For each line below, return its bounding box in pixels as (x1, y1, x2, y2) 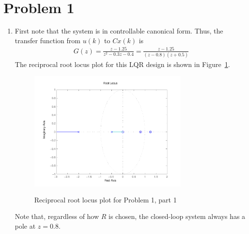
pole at (15, 220, 36, 231)
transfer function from (15, 35, 80, 45)
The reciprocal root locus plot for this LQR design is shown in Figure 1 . (15, 59, 230, 69)
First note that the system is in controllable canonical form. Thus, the (15, 26, 223, 36)
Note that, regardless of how (15, 211, 99, 221)
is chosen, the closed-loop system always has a (109, 211, 246, 221)
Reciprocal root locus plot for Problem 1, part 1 (34, 195, 177, 205)
